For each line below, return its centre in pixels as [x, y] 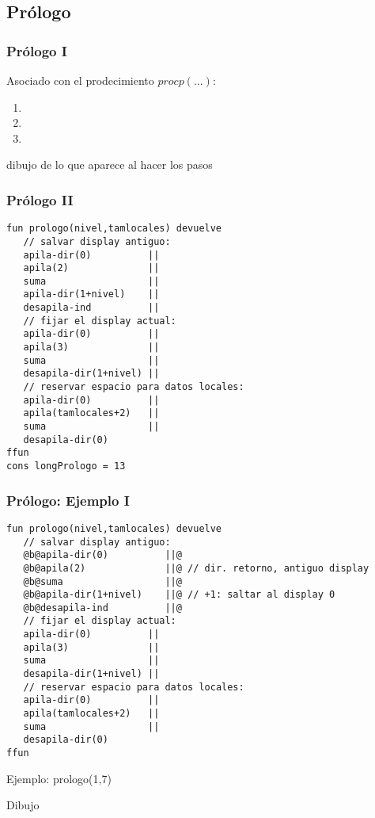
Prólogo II [40, 199]
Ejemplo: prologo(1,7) [59, 778]
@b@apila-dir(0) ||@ [102, 555]
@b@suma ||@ [102, 581]
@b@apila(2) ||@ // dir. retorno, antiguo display [196, 568]
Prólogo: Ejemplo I [68, 500]
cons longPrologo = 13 [66, 466]
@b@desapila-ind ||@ [102, 608]
